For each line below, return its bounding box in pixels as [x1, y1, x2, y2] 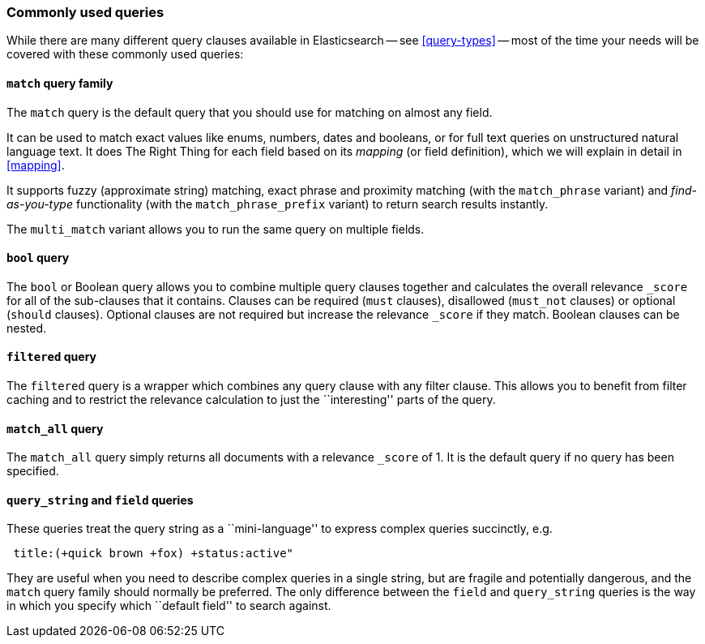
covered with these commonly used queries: [6, 47, 244, 62]
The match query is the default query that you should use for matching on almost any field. [6, 105, 493, 119]
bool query [6, 251, 70, 265]
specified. [6, 464, 59, 479]
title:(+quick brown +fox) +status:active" [13, 547, 294, 560]
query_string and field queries [6, 492, 194, 507]
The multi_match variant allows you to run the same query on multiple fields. [6, 221, 425, 236]
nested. [6, 320, 47, 335]
